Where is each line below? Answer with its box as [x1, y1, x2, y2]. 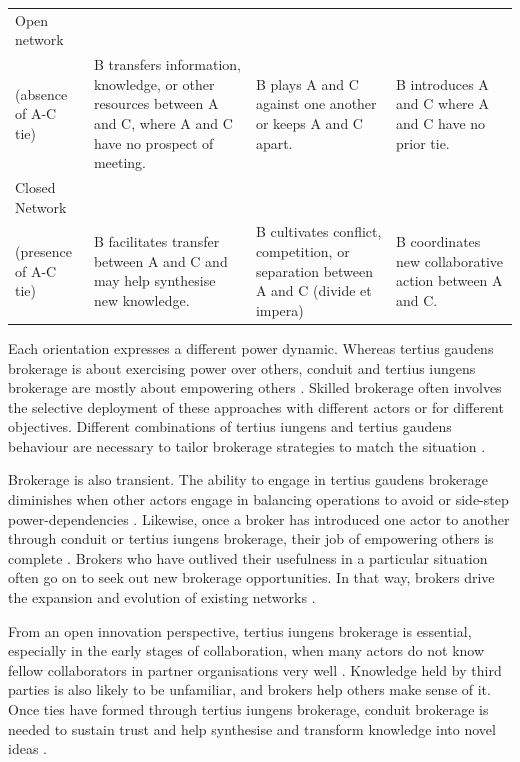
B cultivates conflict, [255, 221, 382, 242]
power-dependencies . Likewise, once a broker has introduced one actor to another [8, 508, 510, 529]
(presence [15, 241, 72, 262]
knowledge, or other [93, 73, 215, 94]
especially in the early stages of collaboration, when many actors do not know [8, 640, 485, 661]
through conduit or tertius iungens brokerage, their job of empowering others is [8, 528, 494, 549]
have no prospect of [93, 132, 214, 153]
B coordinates [396, 231, 481, 252]
